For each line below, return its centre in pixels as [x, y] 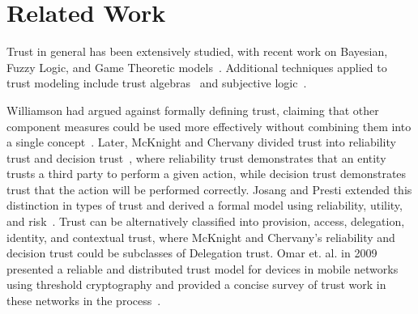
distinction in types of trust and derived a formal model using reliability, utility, [205, 205]
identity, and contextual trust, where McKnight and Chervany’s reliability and [201, 237]
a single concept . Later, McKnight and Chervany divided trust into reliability [201, 142]
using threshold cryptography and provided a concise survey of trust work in [196, 284]
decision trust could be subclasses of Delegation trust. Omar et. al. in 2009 [192, 253]
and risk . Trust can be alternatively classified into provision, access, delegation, [206, 221]
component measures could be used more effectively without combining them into [209, 126]
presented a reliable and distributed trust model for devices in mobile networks [203, 268]
